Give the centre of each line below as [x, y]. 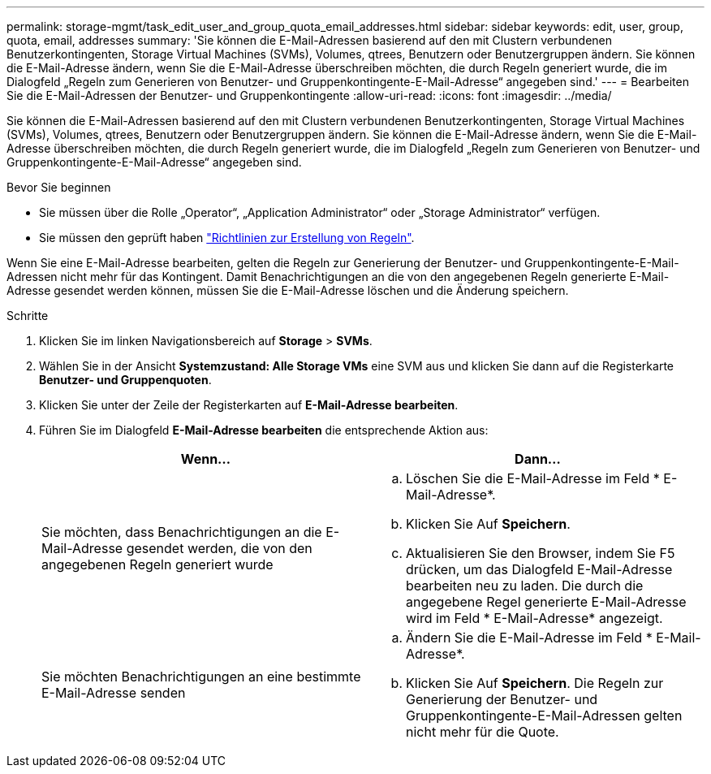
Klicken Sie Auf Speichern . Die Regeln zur [535, 683]
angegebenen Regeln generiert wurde [157, 564]
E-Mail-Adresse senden [114, 693]
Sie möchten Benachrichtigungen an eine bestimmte [201, 677]
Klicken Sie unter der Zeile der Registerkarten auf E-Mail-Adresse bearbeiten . [249, 405]
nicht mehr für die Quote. [483, 732]
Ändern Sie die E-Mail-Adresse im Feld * [529, 638]
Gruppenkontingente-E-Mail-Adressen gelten [544, 716]
